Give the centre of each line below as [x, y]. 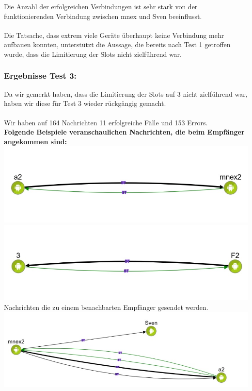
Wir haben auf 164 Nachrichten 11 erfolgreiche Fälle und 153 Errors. [106, 122]
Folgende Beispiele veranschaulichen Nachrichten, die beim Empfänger [124, 132]
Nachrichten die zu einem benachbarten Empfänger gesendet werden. [106, 307]
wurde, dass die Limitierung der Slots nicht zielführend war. [93, 54]
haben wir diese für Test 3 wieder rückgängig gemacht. [85, 103]
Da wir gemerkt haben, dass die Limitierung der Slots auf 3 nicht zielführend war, [126, 93]
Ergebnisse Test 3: [40, 76]
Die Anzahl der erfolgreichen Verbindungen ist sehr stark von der [101, 6]
